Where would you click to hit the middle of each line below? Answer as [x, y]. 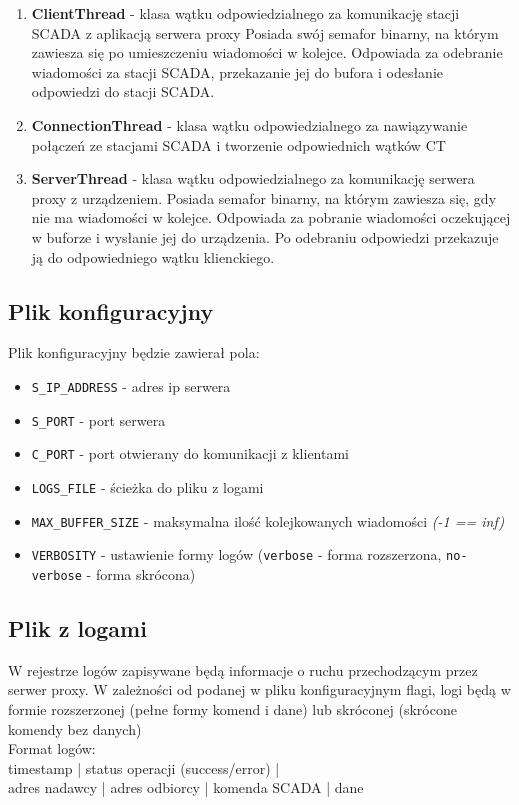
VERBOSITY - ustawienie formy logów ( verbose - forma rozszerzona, [236, 554]
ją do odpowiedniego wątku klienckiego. [153, 256]
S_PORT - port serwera [98, 419]
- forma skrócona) [141, 573]
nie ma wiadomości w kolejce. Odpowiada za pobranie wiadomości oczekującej [271, 217]
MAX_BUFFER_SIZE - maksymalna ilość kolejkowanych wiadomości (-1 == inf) [268, 520]
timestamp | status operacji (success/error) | [144, 767]
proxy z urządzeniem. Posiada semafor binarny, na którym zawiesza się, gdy [264, 197]
